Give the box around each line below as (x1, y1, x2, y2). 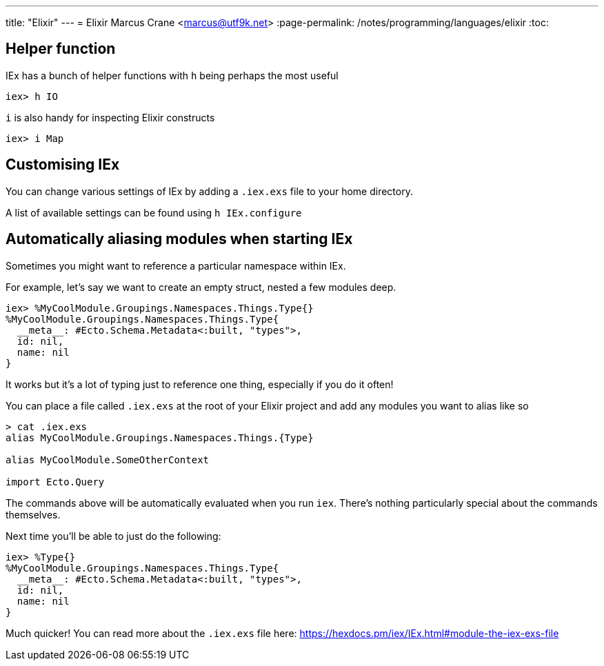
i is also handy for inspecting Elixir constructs (6, 111, 215, 123)
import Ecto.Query (6, 476, 105, 487)
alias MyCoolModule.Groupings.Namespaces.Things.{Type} (6, 432, 314, 443)
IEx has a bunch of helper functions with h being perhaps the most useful (6, 69, 339, 81)
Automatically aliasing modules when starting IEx (6, 230, 353, 248)
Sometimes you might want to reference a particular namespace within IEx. (6, 259, 346, 272)
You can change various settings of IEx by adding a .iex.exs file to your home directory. (6, 185, 413, 197)
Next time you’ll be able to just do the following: (6, 529, 221, 542)
